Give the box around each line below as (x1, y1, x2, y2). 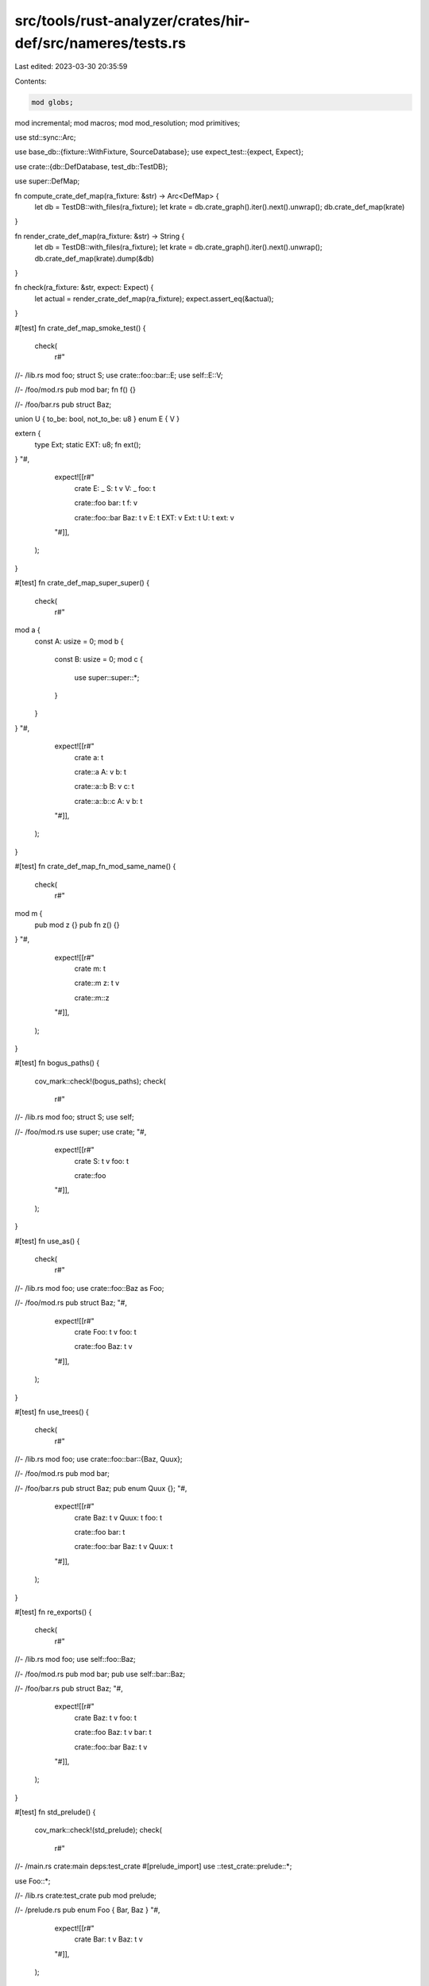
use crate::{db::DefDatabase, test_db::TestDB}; (14, 161, 168, 171)
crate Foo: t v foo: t (74, 1327, 137, 1336)
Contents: (14, 76, 47, 86)
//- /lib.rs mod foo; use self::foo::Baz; (14, 1655, 136, 1664)
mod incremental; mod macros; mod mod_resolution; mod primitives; (14, 118, 241, 127)
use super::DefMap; (14, 176, 80, 186)
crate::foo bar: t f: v (74, 498, 138, 508)
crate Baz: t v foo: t (74, 1713, 137, 1722)
